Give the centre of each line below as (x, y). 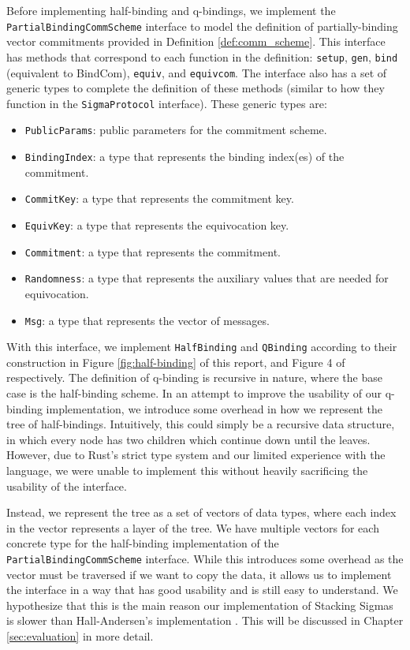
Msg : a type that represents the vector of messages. (147, 320)
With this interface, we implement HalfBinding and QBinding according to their (202, 347)
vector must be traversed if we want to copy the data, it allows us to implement (199, 574)
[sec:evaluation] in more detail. (80, 636)
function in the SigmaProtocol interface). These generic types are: (167, 103)
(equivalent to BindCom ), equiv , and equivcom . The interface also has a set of (197, 72)
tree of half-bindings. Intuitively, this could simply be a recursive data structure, (201, 424)
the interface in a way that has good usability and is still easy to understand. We (202, 590)
